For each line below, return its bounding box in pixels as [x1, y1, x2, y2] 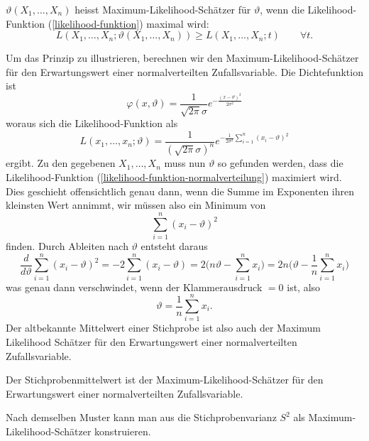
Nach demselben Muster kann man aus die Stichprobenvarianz [6, 410, 277, 425]
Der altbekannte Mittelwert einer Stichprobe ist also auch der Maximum [6, 320, 321, 335]
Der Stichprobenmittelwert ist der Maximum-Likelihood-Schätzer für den [6, 372, 324, 387]
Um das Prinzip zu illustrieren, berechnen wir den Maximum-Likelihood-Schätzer [6, 50, 359, 65]
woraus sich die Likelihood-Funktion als [6, 116, 178, 131]
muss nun [164, 156, 206, 170]
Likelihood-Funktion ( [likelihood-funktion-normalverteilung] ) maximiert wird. [6, 170, 342, 185]
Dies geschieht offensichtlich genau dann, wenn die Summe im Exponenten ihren [6, 183, 355, 198]
